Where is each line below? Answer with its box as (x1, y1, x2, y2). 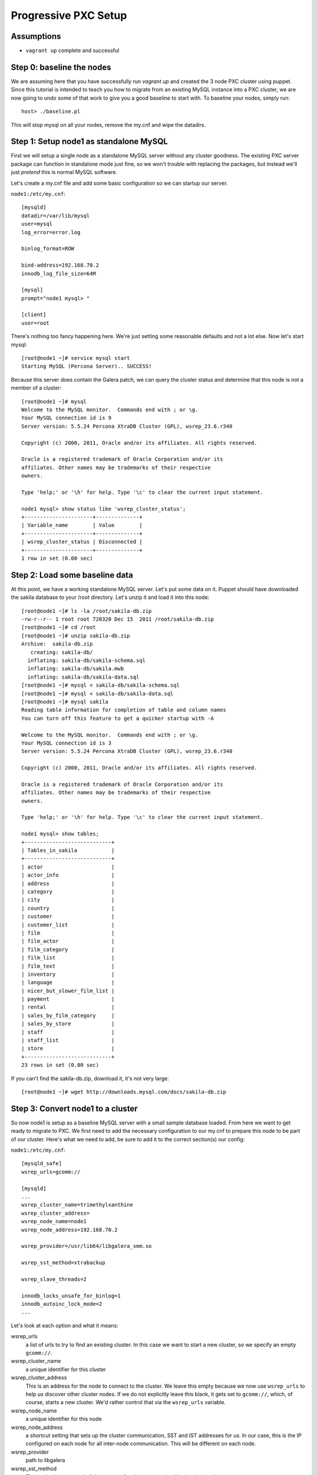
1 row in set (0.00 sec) (21, 555, 93, 562)
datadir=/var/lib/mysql (21, 212, 90, 219)
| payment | (21, 996, 115, 1002)
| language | (21, 979, 115, 986)
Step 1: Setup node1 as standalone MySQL (11, 136, 168, 147)
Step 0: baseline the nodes (11, 62, 111, 72)
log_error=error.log (21, 229, 81, 235)
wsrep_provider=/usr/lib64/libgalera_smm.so (21, 1243, 153, 1250)
